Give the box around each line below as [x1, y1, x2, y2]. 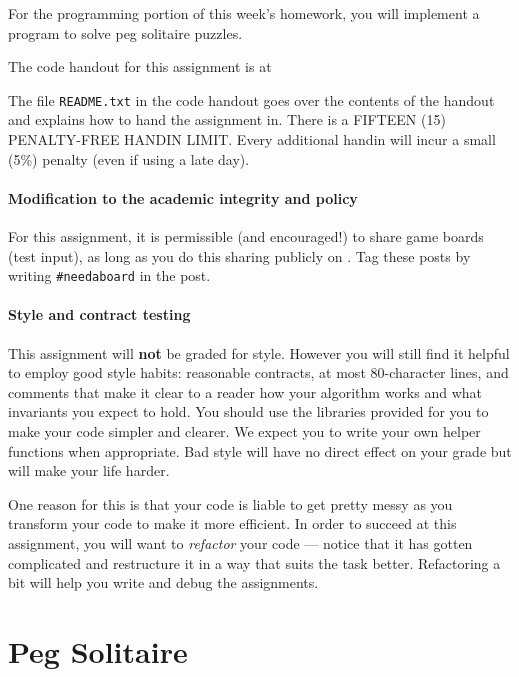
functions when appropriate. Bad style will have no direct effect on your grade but [8, 440, 512, 461]
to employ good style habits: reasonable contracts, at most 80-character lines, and [8, 362, 509, 383]
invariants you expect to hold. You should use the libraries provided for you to [8, 401, 489, 422]
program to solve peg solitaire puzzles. [8, 22, 243, 43]
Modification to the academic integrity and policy [8, 187, 358, 208]
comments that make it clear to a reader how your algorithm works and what [8, 381, 483, 402]
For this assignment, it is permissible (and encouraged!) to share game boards [8, 226, 484, 247]
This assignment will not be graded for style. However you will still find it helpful [8, 342, 510, 363]
